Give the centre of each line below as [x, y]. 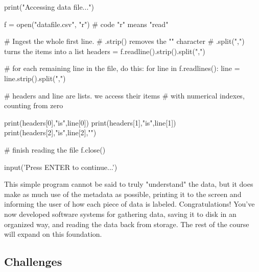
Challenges [33, 262]
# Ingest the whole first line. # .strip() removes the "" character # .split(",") [124, 41]
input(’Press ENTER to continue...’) [61, 167]
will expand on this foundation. [53, 234]
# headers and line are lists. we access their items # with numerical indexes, [124, 95]
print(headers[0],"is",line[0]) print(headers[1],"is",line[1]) [90, 122]
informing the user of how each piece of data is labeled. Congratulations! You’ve [129, 204]
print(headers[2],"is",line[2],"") [50, 132]
